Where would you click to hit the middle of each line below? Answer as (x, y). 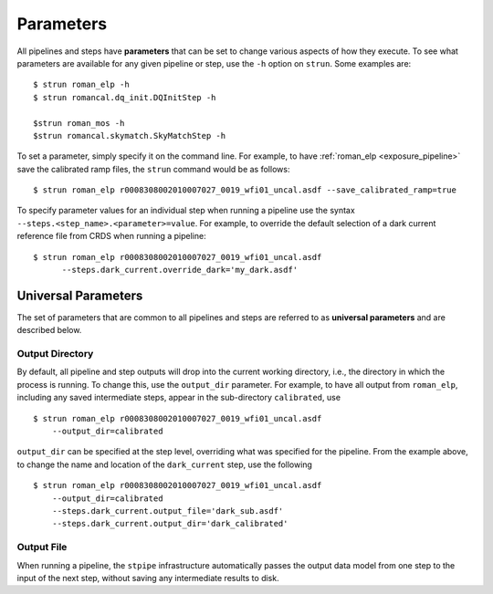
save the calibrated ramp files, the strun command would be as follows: (153, 169)
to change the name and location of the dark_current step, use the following (164, 464)
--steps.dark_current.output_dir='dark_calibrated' (170, 524)
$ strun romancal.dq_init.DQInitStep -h (125, 97)
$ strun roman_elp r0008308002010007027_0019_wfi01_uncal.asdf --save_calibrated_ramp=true (245, 190)
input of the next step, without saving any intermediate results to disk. (148, 578)
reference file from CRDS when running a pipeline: (111, 236)
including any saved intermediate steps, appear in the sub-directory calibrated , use (179, 398)
